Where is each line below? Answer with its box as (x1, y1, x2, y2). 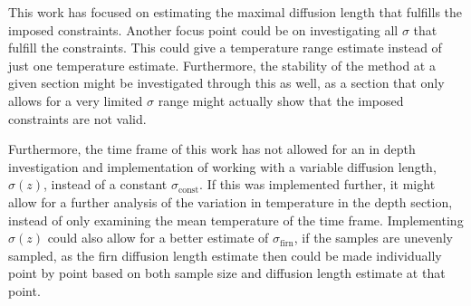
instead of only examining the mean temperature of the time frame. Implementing (8, 210, 464, 229)
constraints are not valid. (8, 109, 147, 128)
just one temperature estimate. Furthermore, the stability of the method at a (8, 55, 436, 74)
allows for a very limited (8, 91, 143, 110)
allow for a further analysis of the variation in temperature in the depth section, (8, 192, 453, 211)
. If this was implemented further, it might (199, 175, 436, 194)
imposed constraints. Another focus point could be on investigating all (8, 20, 399, 39)
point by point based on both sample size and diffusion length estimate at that (8, 263, 446, 282)
